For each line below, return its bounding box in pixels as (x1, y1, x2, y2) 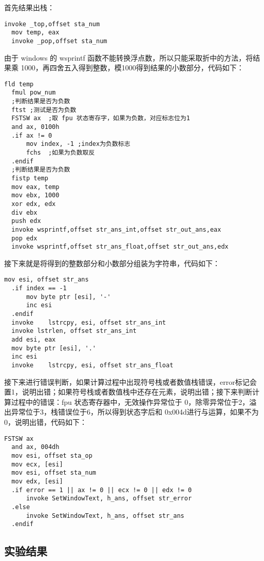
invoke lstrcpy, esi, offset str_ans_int (11, 319, 166, 326)
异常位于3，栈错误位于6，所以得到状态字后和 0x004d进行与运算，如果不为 (11, 406, 259, 417)
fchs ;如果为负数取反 (26, 149, 95, 156)
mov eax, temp (11, 183, 60, 191)
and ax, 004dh (11, 443, 60, 451)
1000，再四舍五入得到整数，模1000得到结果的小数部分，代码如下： (21, 62, 244, 73)
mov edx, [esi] (11, 477, 63, 485)
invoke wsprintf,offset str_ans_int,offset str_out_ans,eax (11, 226, 221, 233)
